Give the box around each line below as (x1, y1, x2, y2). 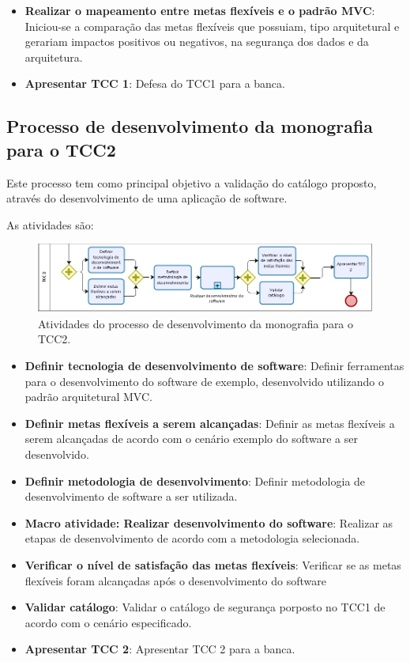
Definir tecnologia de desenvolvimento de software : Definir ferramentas (24, 357, 404, 374)
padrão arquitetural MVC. (24, 388, 152, 405)
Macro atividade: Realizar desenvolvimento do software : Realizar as (24, 514, 393, 531)
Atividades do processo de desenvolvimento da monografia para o (38, 315, 354, 331)
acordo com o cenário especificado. (24, 614, 192, 630)
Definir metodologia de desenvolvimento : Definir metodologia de (24, 472, 366, 489)
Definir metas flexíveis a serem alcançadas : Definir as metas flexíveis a (24, 414, 395, 431)
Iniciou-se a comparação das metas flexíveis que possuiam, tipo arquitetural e (24, 17, 400, 34)
